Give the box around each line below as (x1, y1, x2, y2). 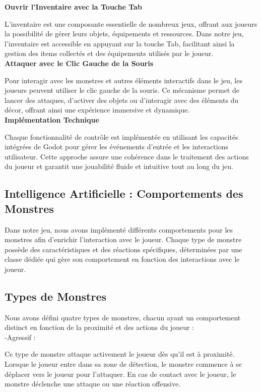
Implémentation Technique (5, 114, 99, 125)
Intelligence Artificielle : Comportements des (5, 186, 243, 201)
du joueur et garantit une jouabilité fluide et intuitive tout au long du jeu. (5, 161, 233, 172)
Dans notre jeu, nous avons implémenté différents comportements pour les (5, 224, 233, 235)
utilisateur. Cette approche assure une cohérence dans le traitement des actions (5, 151, 249, 161)
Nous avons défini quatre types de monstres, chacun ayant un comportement (5, 312, 241, 322)
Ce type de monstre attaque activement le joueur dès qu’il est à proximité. (5, 349, 235, 359)
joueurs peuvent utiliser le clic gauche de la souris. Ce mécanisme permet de (5, 85, 239, 95)
